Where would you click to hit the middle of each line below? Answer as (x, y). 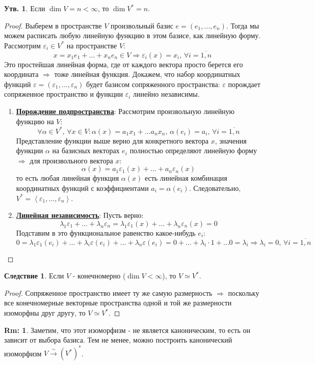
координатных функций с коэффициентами (82, 188)
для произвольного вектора (71, 160)
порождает (244, 84)
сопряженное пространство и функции (64, 94)
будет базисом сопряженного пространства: (153, 84)
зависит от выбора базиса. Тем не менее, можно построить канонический (118, 340)
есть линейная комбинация (186, 178)
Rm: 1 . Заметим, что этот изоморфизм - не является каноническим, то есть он (127, 330)
